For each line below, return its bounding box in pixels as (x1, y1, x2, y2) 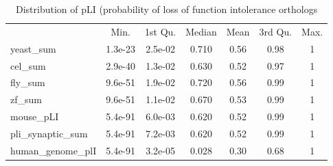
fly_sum (10, 75, 45, 89)
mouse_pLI (10, 109, 59, 124)
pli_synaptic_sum (10, 126, 88, 140)
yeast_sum (10, 41, 56, 55)
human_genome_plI (10, 143, 97, 157)
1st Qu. (145, 24, 176, 38)
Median (185, 24, 217, 38)
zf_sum (10, 92, 42, 107)
